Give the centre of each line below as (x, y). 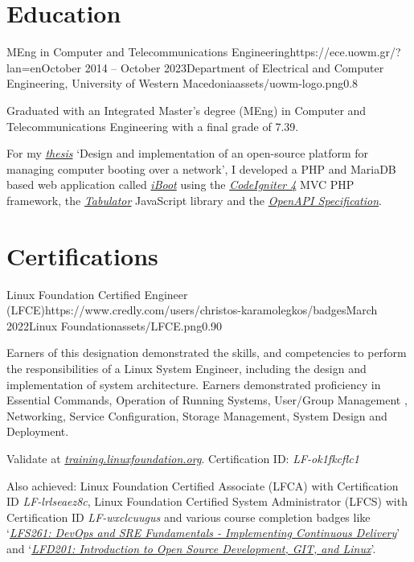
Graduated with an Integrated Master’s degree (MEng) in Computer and (187, 110)
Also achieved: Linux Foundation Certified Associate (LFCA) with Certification (203, 485)
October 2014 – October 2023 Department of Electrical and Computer (213, 67)
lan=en (24, 67)
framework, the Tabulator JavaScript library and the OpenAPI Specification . (194, 200)
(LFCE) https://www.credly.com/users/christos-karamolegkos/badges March (192, 310)
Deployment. (38, 431)
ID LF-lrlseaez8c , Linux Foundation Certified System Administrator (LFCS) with (207, 501)
